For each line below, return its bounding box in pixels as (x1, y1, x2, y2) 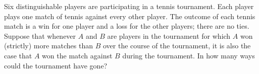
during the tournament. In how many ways (122, 50, 255, 60)
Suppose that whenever (4, 30, 76, 41)
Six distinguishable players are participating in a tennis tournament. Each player (4, 1, 254, 11)
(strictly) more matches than (4, 40, 93, 51)
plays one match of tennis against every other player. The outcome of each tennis (4, 11, 255, 21)
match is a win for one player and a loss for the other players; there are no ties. (4, 21, 249, 31)
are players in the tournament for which (107, 30, 231, 41)
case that (4, 50, 32, 60)
